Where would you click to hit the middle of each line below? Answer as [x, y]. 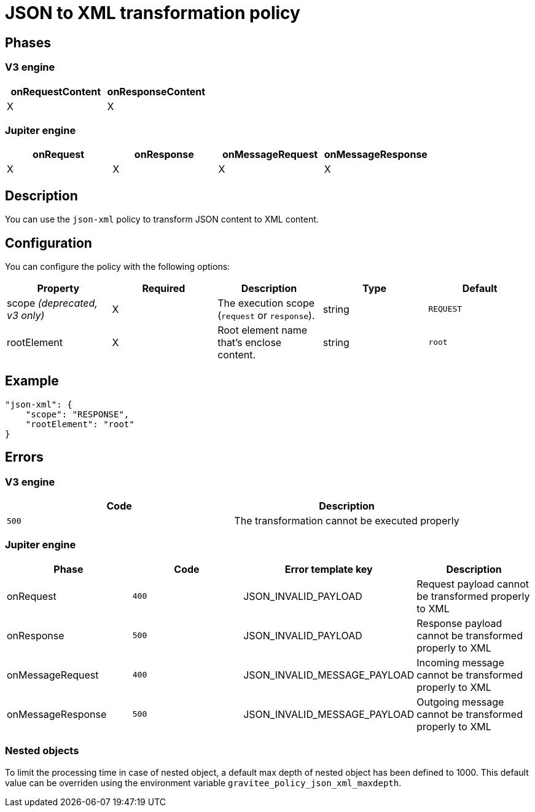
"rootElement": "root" [80, 424]
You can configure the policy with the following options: [118, 266]
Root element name [263, 330]
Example [32, 381]
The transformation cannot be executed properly [347, 521]
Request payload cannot [473, 584]
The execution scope [266, 303]
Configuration [49, 243]
